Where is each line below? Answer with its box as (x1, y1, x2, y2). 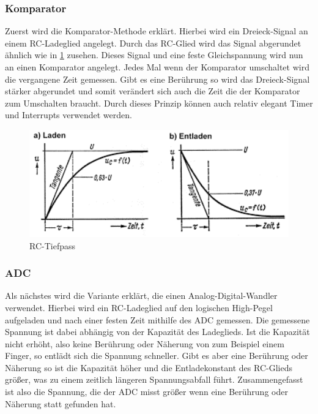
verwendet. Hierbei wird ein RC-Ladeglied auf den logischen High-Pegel (5, 301, 273, 314)
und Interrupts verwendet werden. (5, 108, 132, 121)
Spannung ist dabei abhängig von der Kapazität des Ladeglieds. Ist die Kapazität (5, 325, 310, 338)
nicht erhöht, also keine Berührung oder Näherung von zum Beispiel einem (5, 337, 284, 350)
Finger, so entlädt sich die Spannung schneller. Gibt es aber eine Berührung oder (5, 349, 308, 362)
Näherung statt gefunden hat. (5, 397, 116, 410)
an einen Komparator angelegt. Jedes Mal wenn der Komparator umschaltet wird (5, 61, 309, 73)
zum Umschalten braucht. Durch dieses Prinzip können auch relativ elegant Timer (5, 96, 313, 109)
